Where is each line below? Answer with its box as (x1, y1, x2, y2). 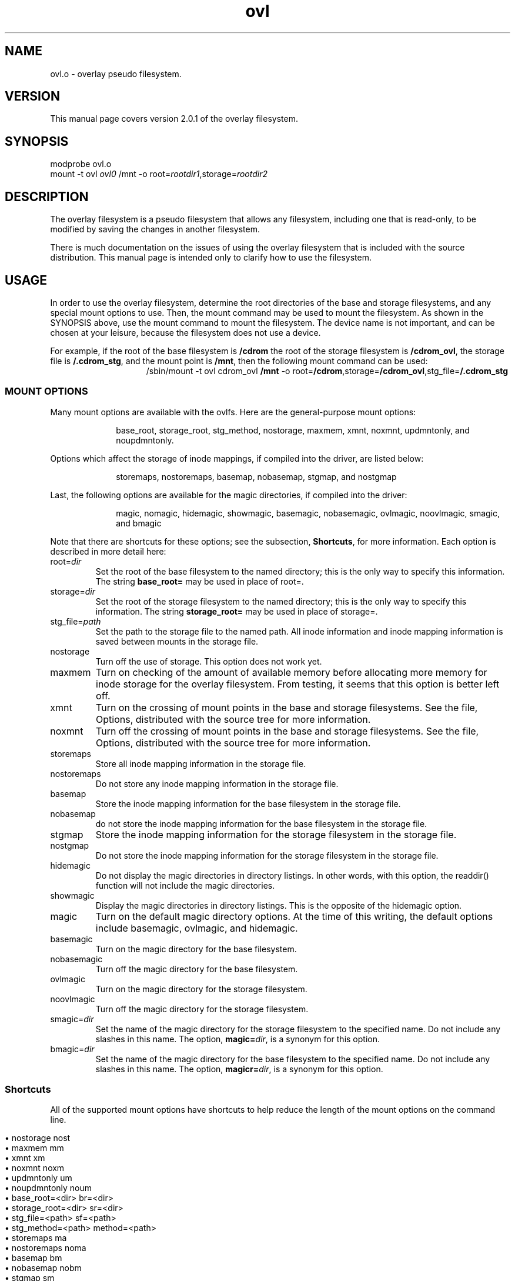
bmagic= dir (50, 1043, 95, 1054)
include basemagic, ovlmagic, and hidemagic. (95, 922, 298, 934)
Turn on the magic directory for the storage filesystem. (95, 983, 307, 994)
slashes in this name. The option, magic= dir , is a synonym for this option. (95, 1033, 380, 1044)
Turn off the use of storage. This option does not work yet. (95, 656, 322, 666)
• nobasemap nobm (5, 1263, 82, 1273)
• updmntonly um (5, 1173, 72, 1183)
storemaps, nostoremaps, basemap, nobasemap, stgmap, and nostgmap (116, 471, 397, 482)
